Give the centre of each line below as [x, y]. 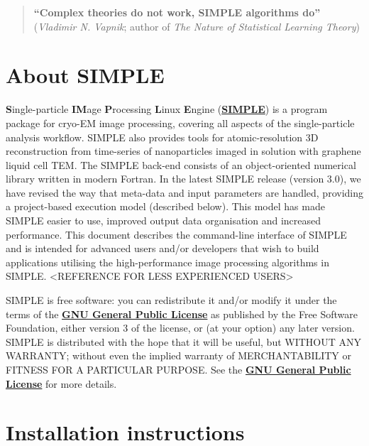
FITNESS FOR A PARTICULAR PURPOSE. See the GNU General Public [178, 369]
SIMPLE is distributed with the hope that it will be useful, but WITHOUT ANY [184, 341]
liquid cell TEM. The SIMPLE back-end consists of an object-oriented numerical [181, 164]
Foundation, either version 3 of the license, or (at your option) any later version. [180, 328]
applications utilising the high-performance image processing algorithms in [167, 262]
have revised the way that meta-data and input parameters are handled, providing [184, 192]
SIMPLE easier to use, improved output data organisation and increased [164, 221]
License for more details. [61, 383]
